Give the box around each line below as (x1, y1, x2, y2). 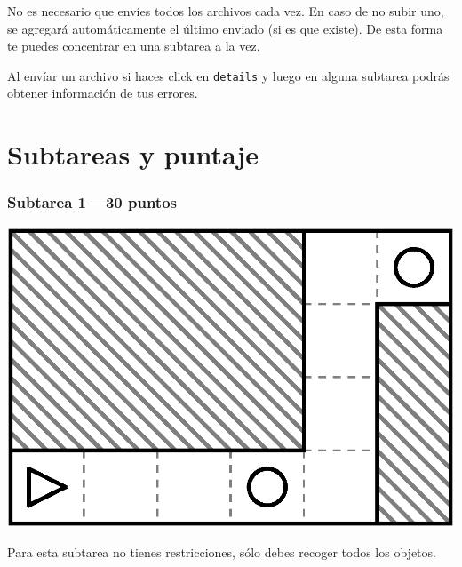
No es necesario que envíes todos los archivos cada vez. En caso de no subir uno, (7, 2, 444, 20)
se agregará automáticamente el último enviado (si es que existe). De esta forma (7, 19, 443, 37)
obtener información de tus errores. (7, 84, 198, 102)
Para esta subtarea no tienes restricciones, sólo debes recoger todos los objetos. (7, 542, 436, 561)
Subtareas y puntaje (7, 136, 259, 172)
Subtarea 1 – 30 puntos (7, 191, 178, 213)
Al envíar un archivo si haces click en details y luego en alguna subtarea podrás (7, 66, 450, 84)
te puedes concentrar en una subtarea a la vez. (7, 36, 260, 55)
